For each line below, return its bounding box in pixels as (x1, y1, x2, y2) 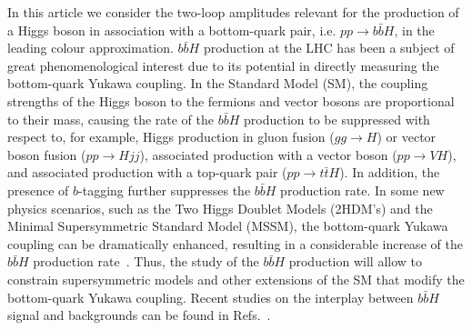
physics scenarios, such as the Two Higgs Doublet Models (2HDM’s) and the (7, 198, 433, 217)
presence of (7, 180, 69, 199)
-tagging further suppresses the (78, 180, 251, 199)
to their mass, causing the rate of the (7, 109, 215, 128)
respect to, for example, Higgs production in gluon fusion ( (7, 127, 335, 146)
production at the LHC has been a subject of (203, 38, 455, 57)
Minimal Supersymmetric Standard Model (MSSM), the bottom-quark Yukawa (7, 216, 448, 235)
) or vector (377, 127, 437, 146)
